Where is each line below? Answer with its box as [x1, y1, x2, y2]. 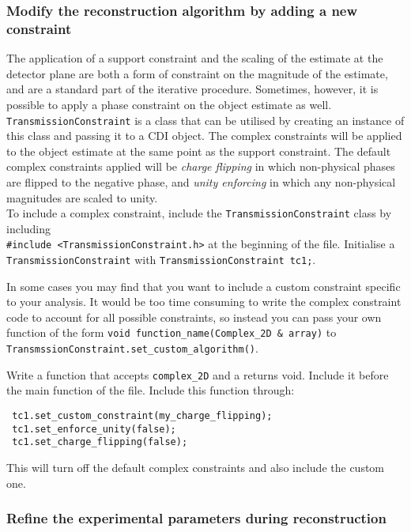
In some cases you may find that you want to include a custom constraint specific [6, 277, 401, 294]
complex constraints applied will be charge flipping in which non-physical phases [6, 158, 395, 175]
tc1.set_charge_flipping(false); [12, 436, 188, 448]
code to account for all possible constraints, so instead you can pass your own [6, 308, 382, 325]
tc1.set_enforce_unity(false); [12, 423, 176, 435]
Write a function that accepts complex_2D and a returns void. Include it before [6, 366, 389, 383]
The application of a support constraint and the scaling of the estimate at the [6, 50, 383, 66]
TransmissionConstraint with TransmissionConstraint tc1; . [6, 251, 316, 268]
